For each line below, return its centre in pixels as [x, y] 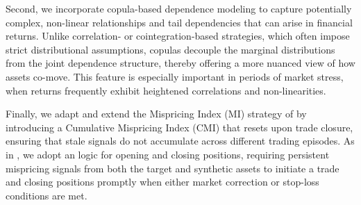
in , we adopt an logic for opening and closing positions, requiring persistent [168, 154]
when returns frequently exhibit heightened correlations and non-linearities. [166, 90]
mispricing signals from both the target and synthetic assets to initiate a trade [173, 168]
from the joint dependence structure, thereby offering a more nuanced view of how [180, 63]
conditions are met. [47, 195]
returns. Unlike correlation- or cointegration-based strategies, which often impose [178, 36]
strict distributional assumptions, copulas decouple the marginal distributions [170, 49]
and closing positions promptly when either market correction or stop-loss [162, 182]
